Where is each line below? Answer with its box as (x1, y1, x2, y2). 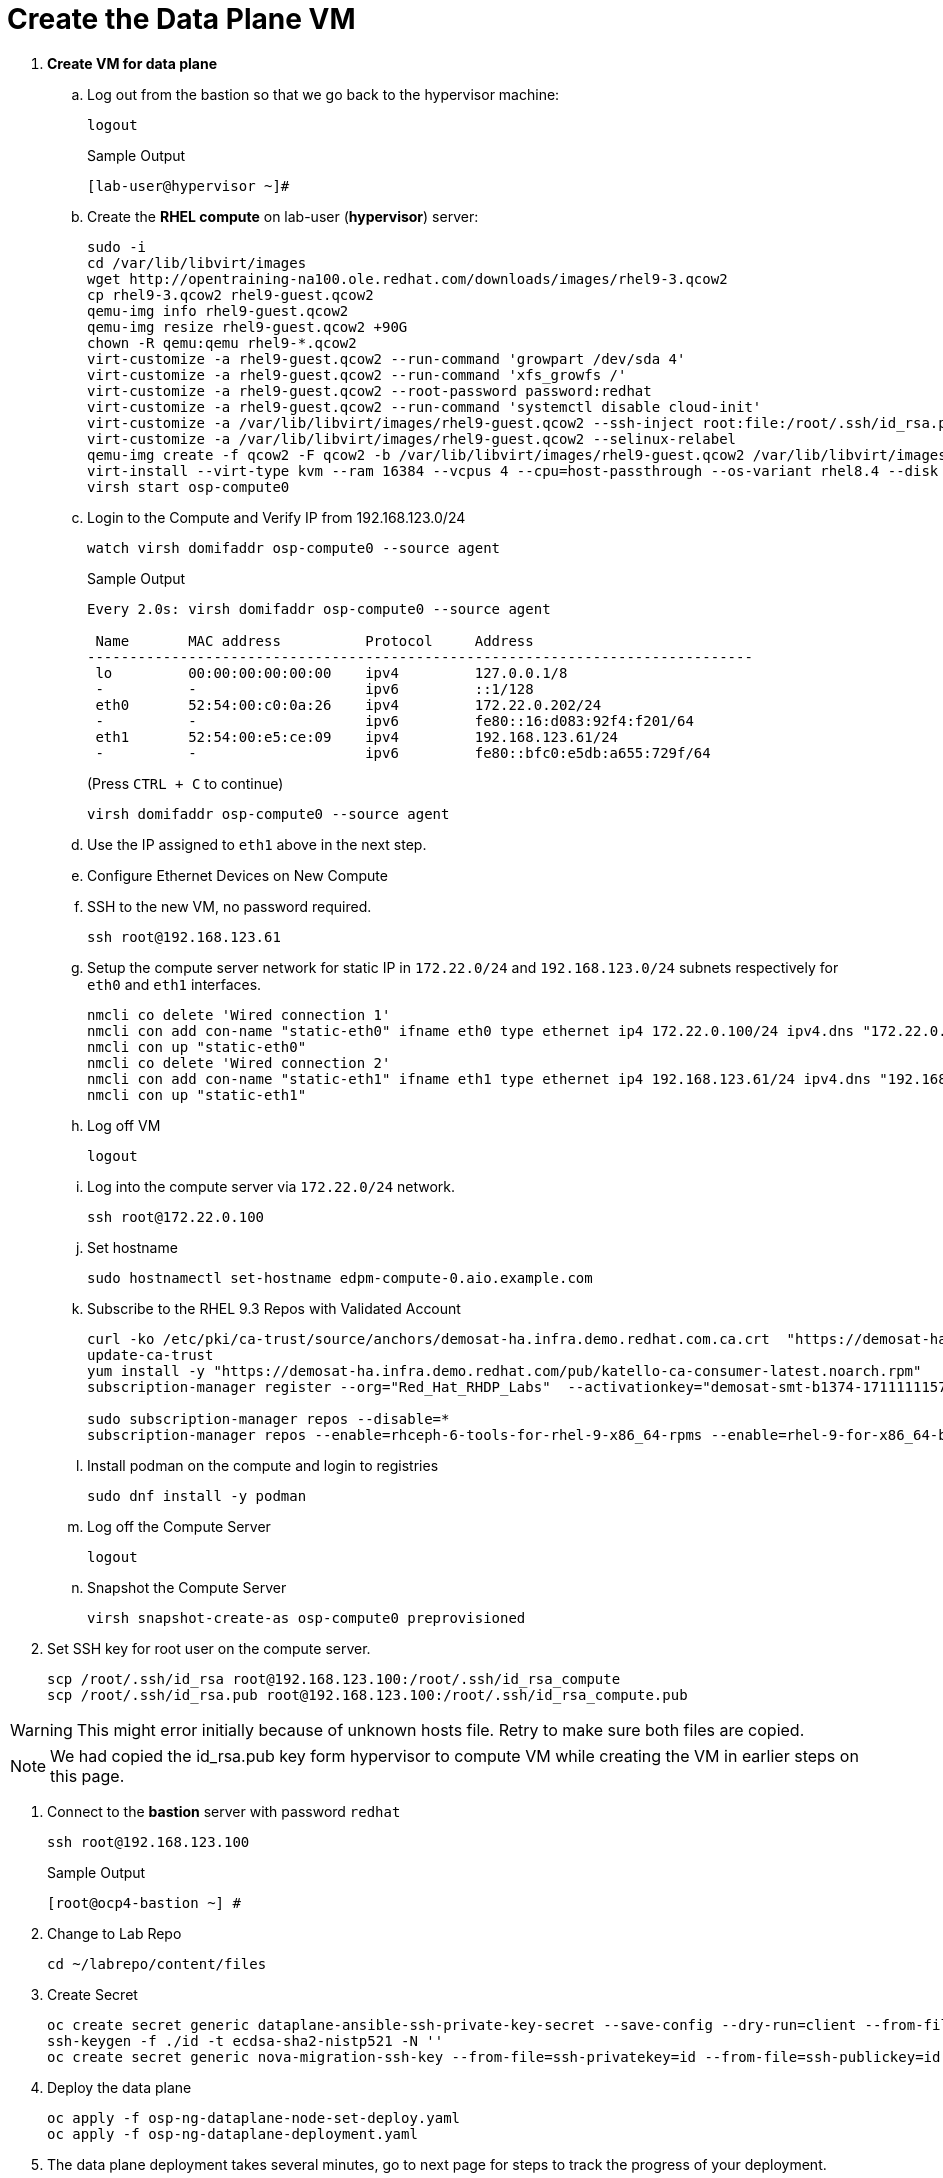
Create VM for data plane (47, 54, 218, 72)
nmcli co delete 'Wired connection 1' (87, 1006, 391, 1023)
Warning (10, 1719, 73, 1740)
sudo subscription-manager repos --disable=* (87, 1410, 450, 1427)
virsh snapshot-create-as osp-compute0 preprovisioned (87, 1609, 526, 1626)
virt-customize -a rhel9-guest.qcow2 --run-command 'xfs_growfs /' (87, 366, 627, 383)
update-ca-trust (87, 1346, 214, 1363)
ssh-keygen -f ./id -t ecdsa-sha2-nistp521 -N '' (47, 2032, 444, 2049)
